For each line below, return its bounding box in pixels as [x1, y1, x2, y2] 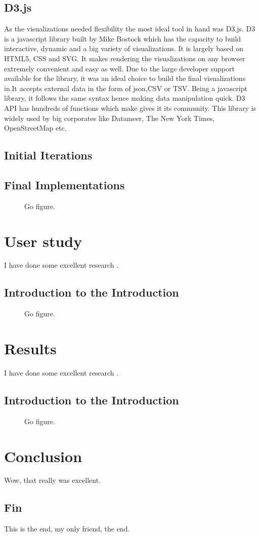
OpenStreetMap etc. [4, 122, 67, 133]
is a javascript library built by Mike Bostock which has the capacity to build [4, 33, 241, 44]
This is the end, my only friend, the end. [4, 523, 130, 534]
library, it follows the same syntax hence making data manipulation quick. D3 [4, 93, 245, 103]
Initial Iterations [4, 147, 93, 163]
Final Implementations [4, 177, 125, 192]
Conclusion [4, 445, 82, 466]
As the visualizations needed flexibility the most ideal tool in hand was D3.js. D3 [4, 23, 255, 34]
